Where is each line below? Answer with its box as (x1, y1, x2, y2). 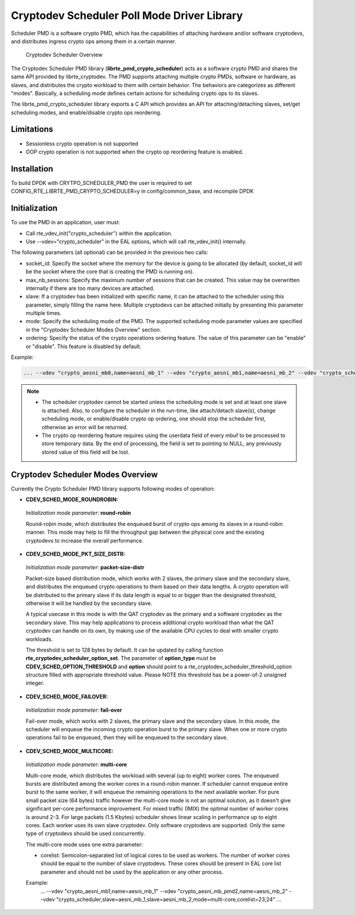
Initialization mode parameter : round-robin (25, 509, 131, 517)
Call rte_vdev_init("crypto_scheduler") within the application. (25, 229, 173, 237)
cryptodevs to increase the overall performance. (25, 537, 144, 544)
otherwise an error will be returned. (41, 423, 128, 431)
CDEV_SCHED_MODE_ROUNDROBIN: (25, 496, 118, 503)
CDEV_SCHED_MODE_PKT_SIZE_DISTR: (25, 550, 125, 557)
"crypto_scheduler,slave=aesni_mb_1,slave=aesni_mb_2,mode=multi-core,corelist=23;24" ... (56, 896, 282, 903)
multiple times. (25, 310, 62, 317)
